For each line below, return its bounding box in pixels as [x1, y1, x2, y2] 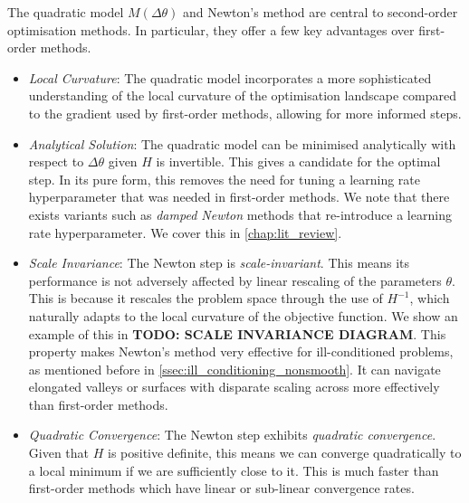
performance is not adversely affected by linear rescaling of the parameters [28, 270, 442, 289]
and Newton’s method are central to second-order [183, 3, 458, 21]
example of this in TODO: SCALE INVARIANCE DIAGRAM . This [28, 324, 446, 343]
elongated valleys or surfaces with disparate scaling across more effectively [28, 377, 440, 396]
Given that [28, 443, 90, 462]
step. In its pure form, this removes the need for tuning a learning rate [28, 169, 421, 188]
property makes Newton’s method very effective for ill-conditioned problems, [28, 342, 454, 361]
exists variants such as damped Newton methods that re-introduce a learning [28, 204, 452, 223]
